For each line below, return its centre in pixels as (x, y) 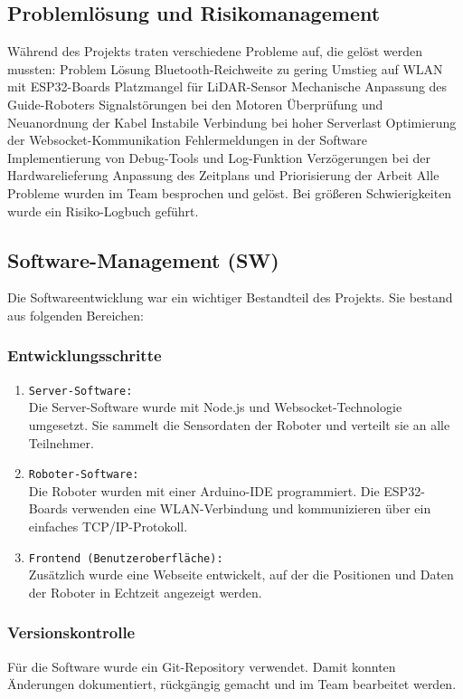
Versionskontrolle (71, 632)
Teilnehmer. (61, 442)
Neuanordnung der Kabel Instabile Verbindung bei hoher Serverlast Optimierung (232, 122)
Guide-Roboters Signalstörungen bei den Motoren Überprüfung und (195, 104)
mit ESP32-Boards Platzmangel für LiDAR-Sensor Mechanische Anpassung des (227, 86)
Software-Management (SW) (143, 259)
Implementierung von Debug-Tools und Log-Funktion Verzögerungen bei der (219, 157)
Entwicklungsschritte (85, 355)
